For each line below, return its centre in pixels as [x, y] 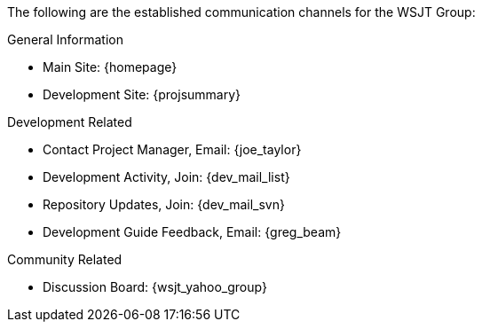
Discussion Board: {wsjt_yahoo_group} [155, 287]
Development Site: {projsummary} [142, 94]
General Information [65, 39]
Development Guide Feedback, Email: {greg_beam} [192, 232]
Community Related [65, 259]
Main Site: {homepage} [110, 67]
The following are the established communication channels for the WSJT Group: [241, 12]
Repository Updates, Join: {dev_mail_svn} [164, 204]
